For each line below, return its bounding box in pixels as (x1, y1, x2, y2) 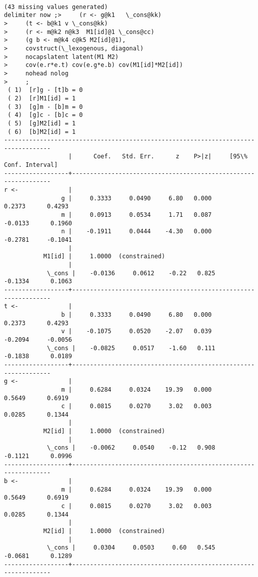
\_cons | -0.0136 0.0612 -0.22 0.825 (46, 269, 215, 277)
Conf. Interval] (4, 161, 58, 169)
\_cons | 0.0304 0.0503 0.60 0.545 (46, 544, 215, 552)
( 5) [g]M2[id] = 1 (7, 119, 76, 127)
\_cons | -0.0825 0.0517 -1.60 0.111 (46, 344, 215, 352)
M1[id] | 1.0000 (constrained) (43, 253, 165, 260)
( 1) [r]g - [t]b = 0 (7, 86, 83, 94)
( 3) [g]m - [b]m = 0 (7, 103, 83, 110)
